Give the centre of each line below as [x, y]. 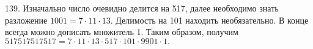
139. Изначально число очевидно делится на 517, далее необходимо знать [142, 8]
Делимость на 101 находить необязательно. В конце [212, 20]
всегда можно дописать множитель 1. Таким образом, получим [122, 32]
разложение [26, 20]
